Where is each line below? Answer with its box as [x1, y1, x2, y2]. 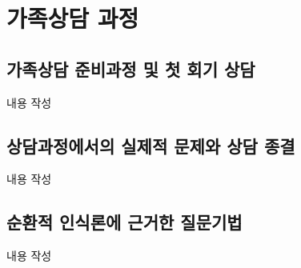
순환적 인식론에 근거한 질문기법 [6, 210, 243, 234]
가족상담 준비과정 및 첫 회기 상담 [6, 56, 255, 81]
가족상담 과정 [6, 2, 139, 34]
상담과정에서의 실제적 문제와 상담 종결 [6, 133, 295, 158]
